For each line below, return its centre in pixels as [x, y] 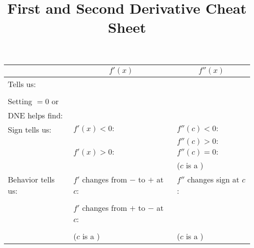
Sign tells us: [30, 129]
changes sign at [213, 179]
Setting [20, 101]
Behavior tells [31, 179]
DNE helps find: [35, 115]
